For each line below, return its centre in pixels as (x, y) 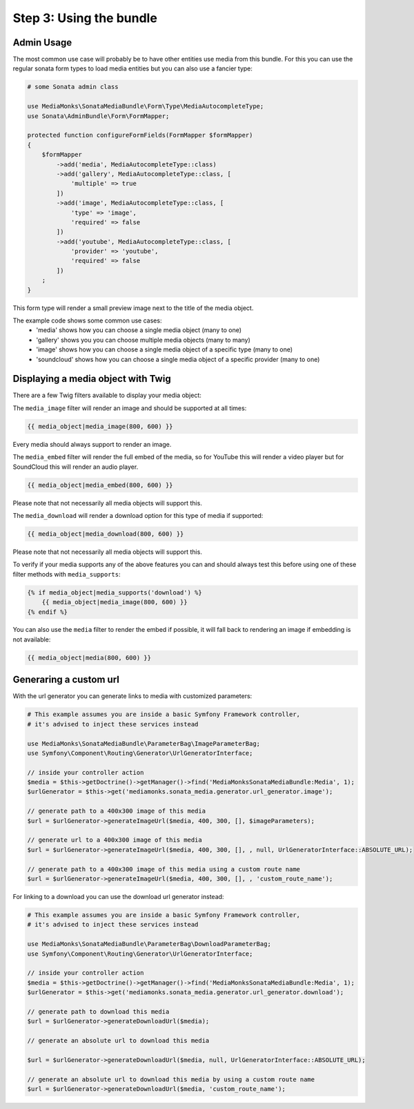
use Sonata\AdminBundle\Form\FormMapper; (98, 116)
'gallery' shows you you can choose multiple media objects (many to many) (144, 340)
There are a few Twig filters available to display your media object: (107, 395)
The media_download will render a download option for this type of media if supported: (138, 515)
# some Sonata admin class (73, 87)
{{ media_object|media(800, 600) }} (89, 657)
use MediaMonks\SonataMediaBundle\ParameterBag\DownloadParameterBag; (149, 944)
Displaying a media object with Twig (92, 379)
